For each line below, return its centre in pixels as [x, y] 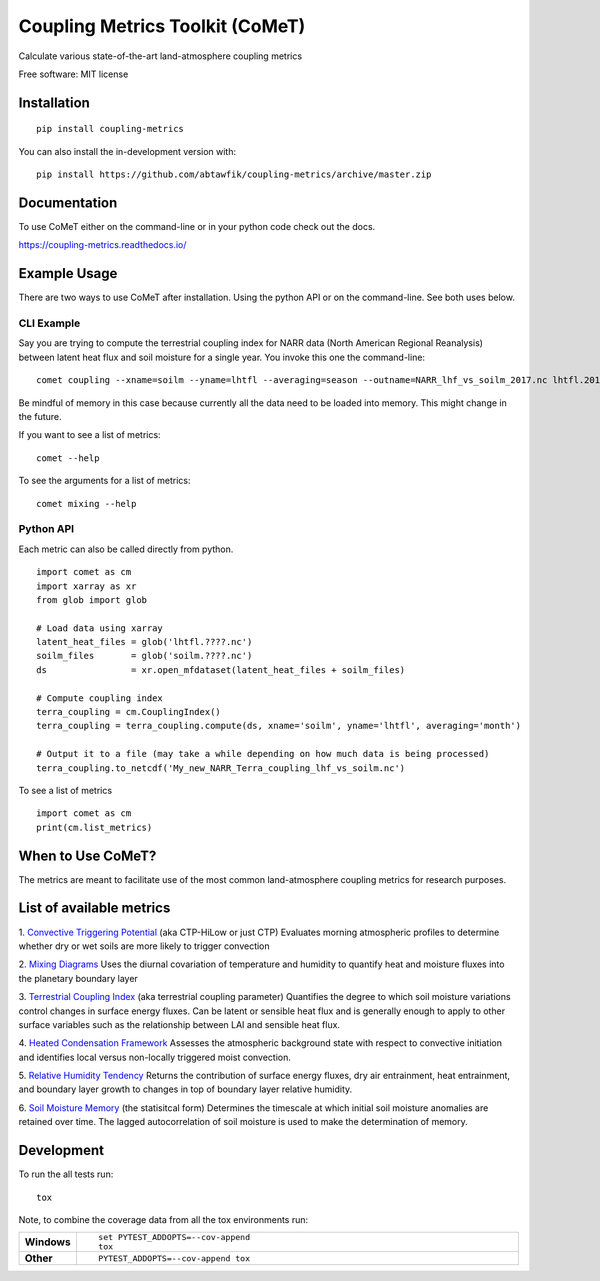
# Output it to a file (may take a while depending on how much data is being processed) [263, 754]
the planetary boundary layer [78, 978]
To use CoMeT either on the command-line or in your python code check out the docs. [197, 227]
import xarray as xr [86, 586]
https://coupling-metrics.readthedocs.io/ [102, 245]
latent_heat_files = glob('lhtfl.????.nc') [144, 642]
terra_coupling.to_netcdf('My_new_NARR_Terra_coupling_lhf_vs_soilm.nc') [221, 768]
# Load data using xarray [100, 628]
